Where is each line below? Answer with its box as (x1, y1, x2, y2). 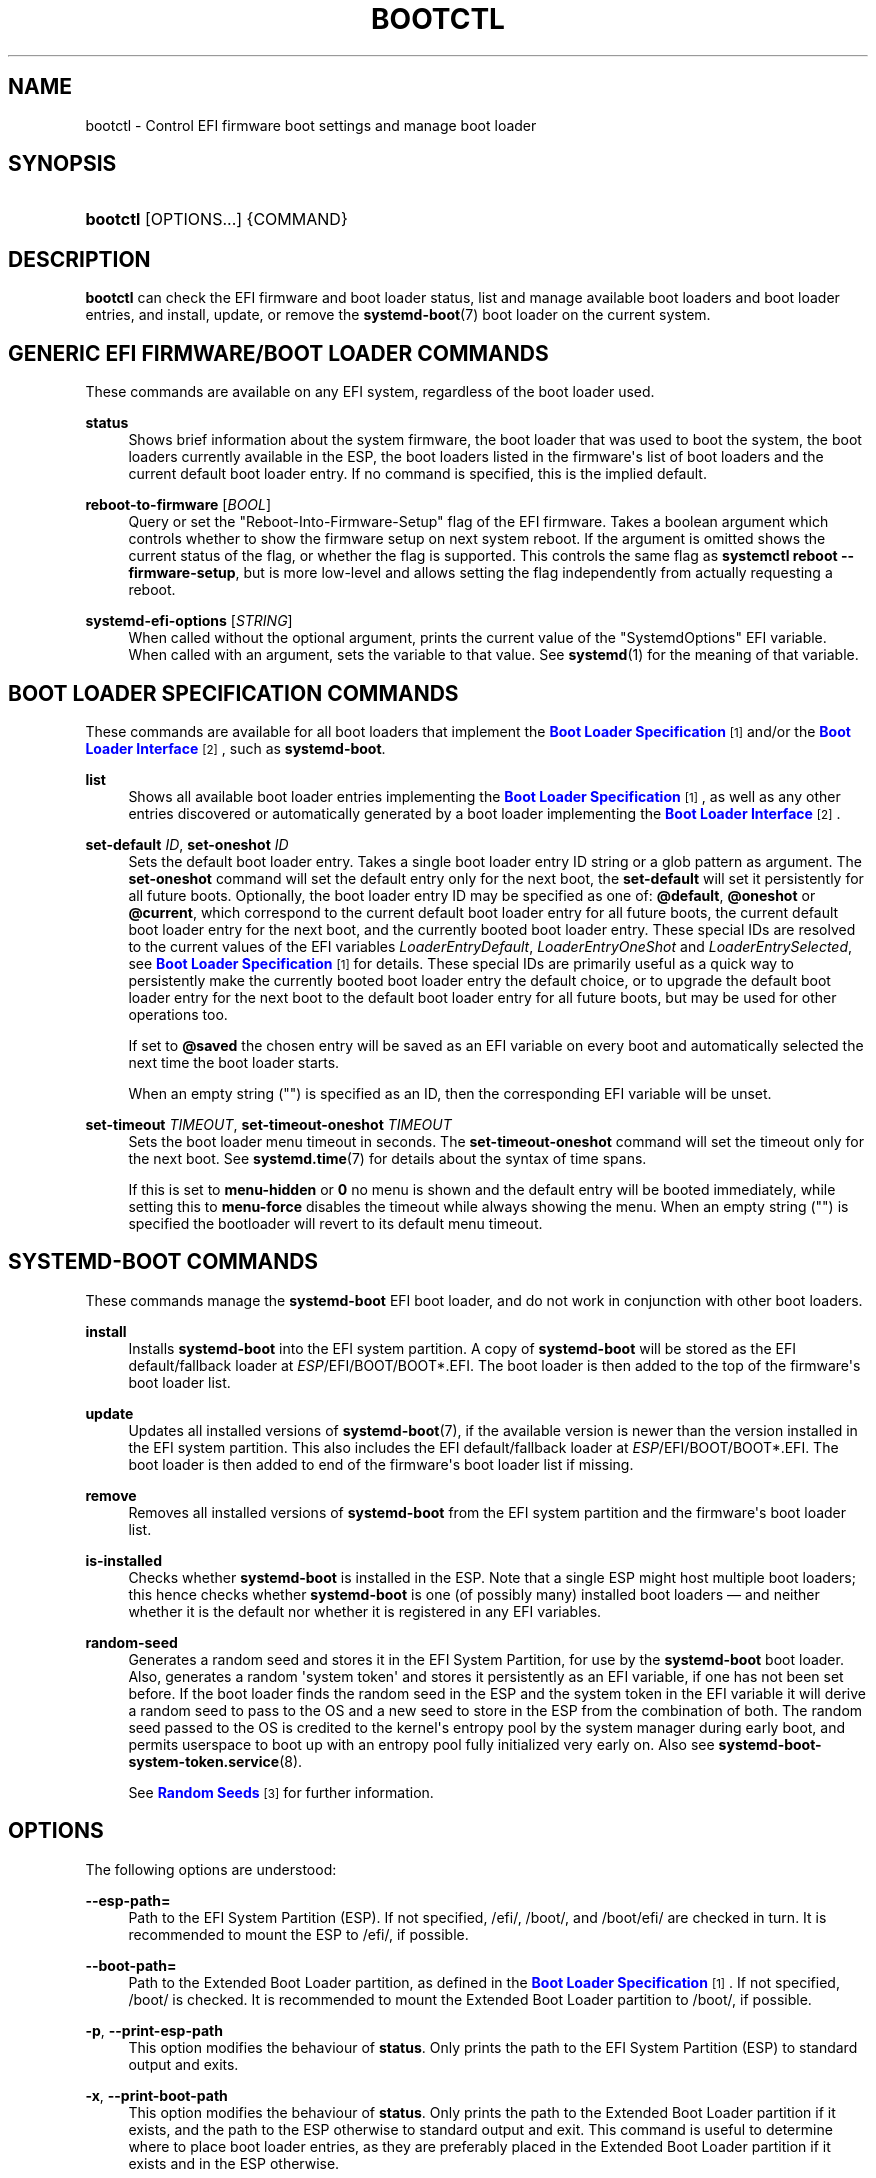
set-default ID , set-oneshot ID (85, 835, 289, 853)
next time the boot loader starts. (128, 1053, 340, 1071)
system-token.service (128, 1752, 280, 1770)
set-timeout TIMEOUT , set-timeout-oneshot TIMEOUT (85, 1115, 452, 1133)
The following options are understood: (85, 1860, 337, 1878)
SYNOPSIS (8, 151, 117, 177)
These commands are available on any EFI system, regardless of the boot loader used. (85, 383, 655, 401)
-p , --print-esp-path (85, 2021, 223, 2039)
